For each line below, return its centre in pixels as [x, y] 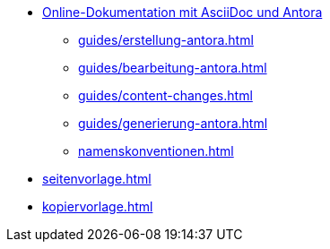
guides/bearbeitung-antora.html [173, 68]
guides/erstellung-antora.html [166, 40]
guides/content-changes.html [165, 95]
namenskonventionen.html [156, 151]
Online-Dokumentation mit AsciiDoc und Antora [182, 12]
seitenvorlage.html [97, 179]
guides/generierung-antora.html [173, 123]
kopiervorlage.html [98, 206]
